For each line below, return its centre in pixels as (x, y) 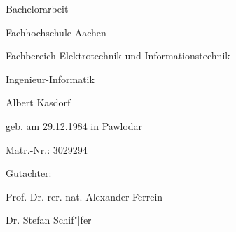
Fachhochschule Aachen (56, 32)
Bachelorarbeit (37, 8)
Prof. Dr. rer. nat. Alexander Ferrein (84, 196)
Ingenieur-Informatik (50, 79)
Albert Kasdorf (38, 102)
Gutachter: (29, 173)
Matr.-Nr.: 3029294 (47, 149)
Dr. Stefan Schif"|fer (49, 220)
